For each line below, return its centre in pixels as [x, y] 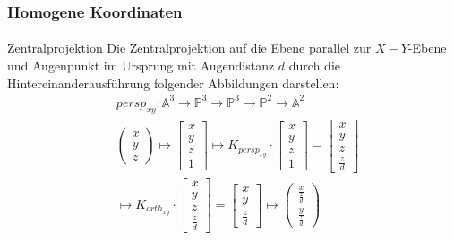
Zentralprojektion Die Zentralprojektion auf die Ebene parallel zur [189, 48]
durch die [315, 66]
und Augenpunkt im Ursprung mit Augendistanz [141, 66]
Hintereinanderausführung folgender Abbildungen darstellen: [173, 83]
